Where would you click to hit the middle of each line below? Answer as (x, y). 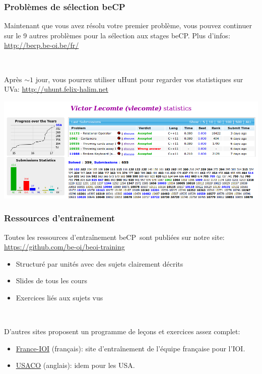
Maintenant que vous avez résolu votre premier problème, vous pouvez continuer (128, 25)
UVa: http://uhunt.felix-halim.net (56, 89)
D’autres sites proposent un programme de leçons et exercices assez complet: (122, 331)
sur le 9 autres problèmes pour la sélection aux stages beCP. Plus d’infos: (117, 35)
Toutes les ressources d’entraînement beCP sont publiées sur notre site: (114, 237)
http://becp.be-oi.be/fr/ (42, 45)
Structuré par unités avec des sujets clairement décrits (100, 263)
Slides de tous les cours (51, 280)
